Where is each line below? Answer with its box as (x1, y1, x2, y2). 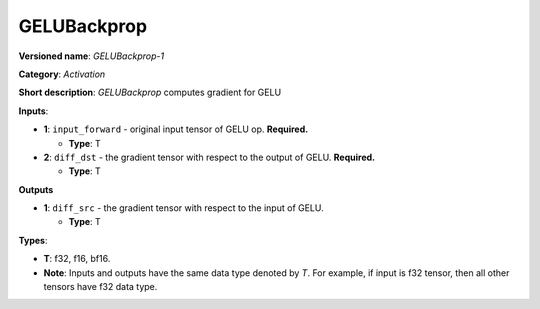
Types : (18, 234, 48, 246)
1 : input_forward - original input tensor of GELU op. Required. (43, 123, 309, 135)
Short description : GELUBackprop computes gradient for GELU (18, 86, 282, 99)
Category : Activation (18, 68, 106, 80)
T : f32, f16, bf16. (43, 253, 111, 265)
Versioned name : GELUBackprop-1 (18, 50, 165, 62)
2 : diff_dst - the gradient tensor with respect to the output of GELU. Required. (43, 151, 375, 163)
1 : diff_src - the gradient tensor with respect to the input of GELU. (43, 202, 324, 214)
